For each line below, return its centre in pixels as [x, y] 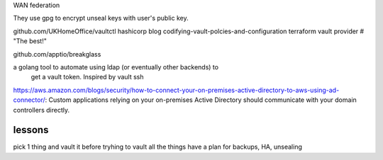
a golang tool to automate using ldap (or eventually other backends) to [116, 67]
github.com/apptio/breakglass [57, 54]
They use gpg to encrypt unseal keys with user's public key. [101, 18]
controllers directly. [41, 110]
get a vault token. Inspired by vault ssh [88, 77]
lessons [31, 130]
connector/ [29, 100]
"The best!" [30, 41]
